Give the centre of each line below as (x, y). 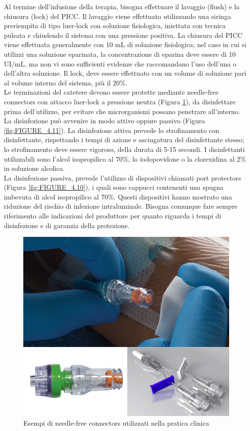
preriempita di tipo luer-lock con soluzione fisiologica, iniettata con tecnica (115, 25)
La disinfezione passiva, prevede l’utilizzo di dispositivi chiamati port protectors (123, 177)
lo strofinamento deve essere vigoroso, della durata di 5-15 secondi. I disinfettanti (125, 149)
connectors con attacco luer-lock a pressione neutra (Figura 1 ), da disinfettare (120, 101)
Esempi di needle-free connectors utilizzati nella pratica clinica (116, 423)
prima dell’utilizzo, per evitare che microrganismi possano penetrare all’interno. (122, 111)
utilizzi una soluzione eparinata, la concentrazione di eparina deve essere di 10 (120, 54)
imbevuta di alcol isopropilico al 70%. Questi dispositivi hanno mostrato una (118, 196)
